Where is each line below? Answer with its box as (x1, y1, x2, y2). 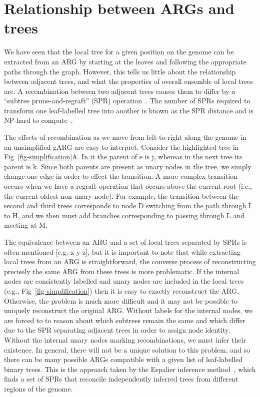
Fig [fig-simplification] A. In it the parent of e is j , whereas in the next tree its (4, 151, 242, 162)
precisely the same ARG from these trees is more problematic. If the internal (4, 266, 239, 276)
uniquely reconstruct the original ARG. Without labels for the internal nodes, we (4, 305, 252, 316)
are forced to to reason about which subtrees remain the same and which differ (4, 315, 245, 325)
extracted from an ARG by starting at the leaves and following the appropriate (4, 56, 246, 66)
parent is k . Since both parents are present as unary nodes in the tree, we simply (4, 161, 251, 171)
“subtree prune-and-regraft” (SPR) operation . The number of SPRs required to (4, 95, 250, 106)
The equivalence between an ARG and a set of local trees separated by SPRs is (4, 237, 247, 247)
